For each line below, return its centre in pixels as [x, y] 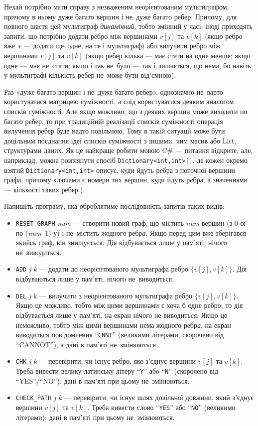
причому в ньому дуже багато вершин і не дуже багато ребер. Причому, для [121, 16]
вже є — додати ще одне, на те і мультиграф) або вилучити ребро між [112, 46]
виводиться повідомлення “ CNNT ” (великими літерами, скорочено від [120, 335]
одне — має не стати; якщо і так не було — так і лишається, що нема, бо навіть [128, 65]
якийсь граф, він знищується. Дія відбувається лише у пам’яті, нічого [121, 242]
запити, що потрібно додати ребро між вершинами [81, 36]
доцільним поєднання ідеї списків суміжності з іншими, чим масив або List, [120, 140]
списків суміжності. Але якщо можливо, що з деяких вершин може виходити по [126, 111]
